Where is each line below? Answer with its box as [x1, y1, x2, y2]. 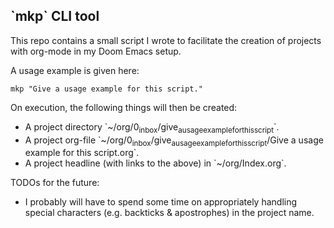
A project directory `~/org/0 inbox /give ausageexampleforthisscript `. [24, 120, 280, 135]
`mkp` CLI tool [10, 8, 100, 25]
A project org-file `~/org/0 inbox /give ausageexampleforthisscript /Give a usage [24, 134, 324, 148]
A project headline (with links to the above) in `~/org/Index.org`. [24, 157, 287, 169]
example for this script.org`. [24, 147, 140, 159]
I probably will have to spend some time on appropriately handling [24, 196, 298, 208]
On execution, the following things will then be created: [10, 101, 238, 113]
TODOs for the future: [10, 177, 100, 189]
